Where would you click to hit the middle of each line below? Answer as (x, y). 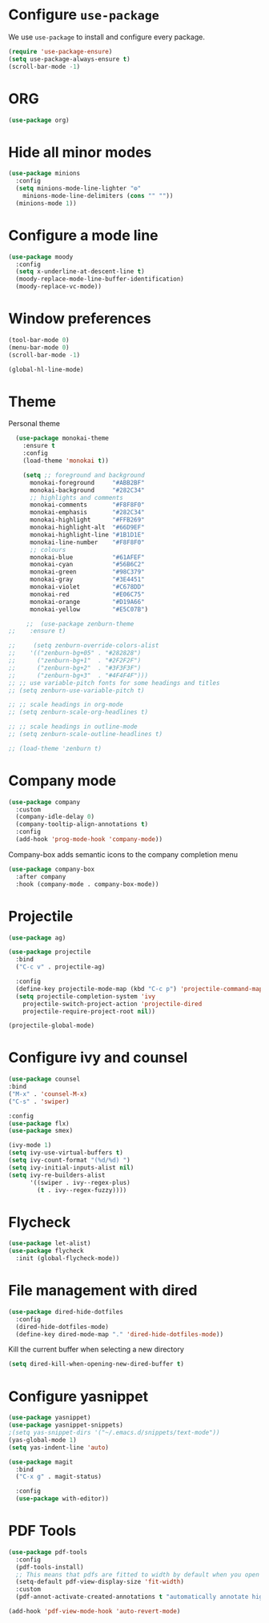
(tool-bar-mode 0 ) (39, 340)
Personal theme (34, 424)
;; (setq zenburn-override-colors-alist (84, 646)
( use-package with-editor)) (62, 1499)
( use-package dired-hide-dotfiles (66, 1311)
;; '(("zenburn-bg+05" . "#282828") (75, 653)
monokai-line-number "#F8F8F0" (87, 542)
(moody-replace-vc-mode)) (59, 287)
